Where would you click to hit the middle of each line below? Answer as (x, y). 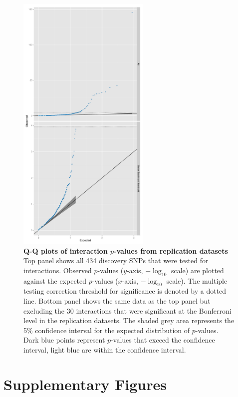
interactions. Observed (58, 270)
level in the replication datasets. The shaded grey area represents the (129, 320)
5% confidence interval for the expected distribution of (107, 330)
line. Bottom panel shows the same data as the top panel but (117, 300)
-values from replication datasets (171, 250)
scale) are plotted (197, 270)
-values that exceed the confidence (163, 340)
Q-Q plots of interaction (66, 250)
